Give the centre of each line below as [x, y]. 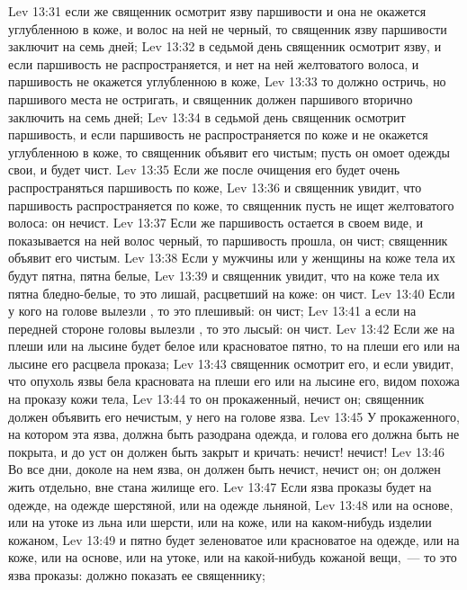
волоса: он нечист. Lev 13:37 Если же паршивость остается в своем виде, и [216, 223]
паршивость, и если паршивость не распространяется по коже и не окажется [218, 134]
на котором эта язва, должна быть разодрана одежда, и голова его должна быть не [234, 434]
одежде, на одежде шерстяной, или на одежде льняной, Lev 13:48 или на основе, [231, 504]
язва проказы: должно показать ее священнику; [137, 575]
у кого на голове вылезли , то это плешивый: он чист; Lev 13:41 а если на [212, 311]
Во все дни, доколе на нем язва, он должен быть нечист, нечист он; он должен [225, 469]
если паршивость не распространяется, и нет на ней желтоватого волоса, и [214, 63]
